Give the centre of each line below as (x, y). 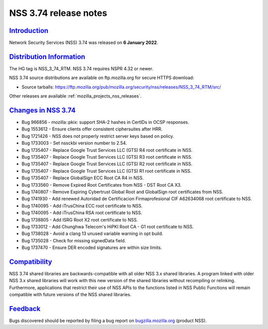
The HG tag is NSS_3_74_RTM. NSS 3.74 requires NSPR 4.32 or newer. (81, 68)
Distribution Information (47, 56)
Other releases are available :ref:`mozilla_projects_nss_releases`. (75, 96)
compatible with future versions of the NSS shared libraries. (70, 295)
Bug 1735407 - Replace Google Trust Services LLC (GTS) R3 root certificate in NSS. (107, 157)
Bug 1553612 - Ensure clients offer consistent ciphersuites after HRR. (92, 129)
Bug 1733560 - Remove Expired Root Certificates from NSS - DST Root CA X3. (101, 185)
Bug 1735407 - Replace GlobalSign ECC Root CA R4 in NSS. (83, 178)
